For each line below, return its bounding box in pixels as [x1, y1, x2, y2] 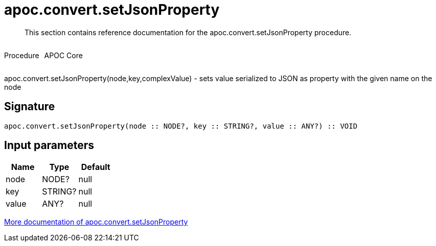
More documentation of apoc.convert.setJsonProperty [4, 217, 188, 227]
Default [81, 162, 110, 173]
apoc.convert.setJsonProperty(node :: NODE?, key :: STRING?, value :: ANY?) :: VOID [4, 121, 358, 130]
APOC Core [44, 51, 83, 60]
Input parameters [4, 139, 95, 152]
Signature [4, 100, 55, 113]
